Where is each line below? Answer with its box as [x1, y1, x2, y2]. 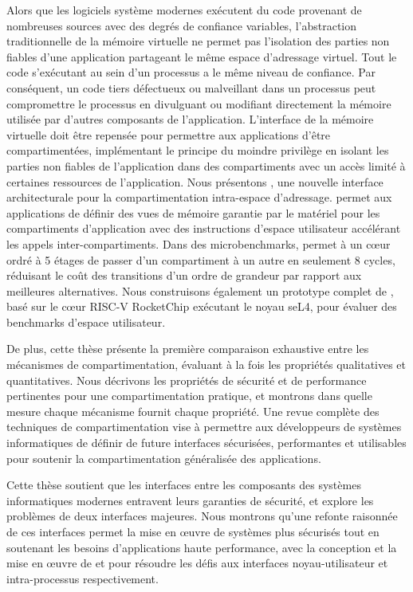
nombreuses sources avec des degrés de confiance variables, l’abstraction [6, 17, 357, 33]
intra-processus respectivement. [6, 570, 159, 586]
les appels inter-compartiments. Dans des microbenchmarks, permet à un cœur [6, 235, 391, 252]
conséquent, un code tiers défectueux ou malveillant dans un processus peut [6, 79, 376, 96]
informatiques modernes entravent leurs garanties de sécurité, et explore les [6, 492, 374, 508]
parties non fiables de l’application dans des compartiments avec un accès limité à [6, 157, 406, 174]
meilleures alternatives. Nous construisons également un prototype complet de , [6, 282, 394, 299]
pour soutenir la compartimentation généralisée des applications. [6, 449, 321, 466]
